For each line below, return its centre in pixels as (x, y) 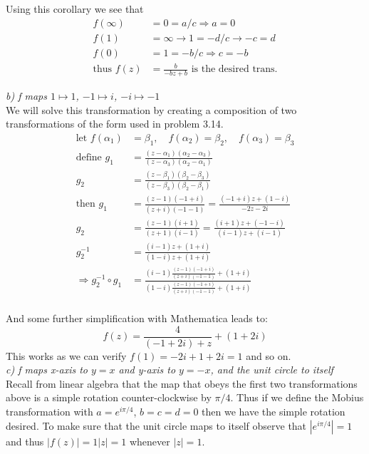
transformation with (50, 411)
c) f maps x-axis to (47, 370)
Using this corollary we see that (75, 9)
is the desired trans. (234, 69)
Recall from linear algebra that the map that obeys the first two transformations (182, 383)
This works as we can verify (66, 355)
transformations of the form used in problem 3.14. (115, 124)
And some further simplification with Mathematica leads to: (137, 318)
